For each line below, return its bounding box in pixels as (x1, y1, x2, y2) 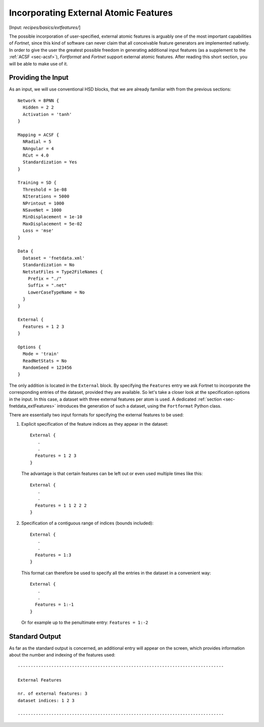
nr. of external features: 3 (18, 691, 88, 697)
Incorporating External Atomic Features (9, 7, 173, 18)
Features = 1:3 (35, 552, 71, 558)
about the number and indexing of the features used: (9, 652, 116, 658)
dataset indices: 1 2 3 (18, 698, 75, 703)
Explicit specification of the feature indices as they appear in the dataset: (21, 421, 169, 427)
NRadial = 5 (22, 139, 51, 144)
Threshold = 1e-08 (22, 186, 67, 192)
